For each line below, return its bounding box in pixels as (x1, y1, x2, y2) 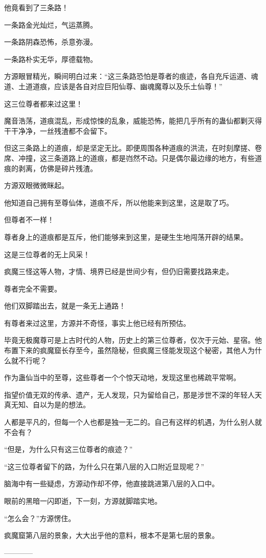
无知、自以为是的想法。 (11, 399, 90, 410)
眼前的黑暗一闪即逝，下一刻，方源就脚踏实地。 (4, 495, 162, 506)
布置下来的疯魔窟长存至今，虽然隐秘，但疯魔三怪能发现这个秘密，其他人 (4, 345, 248, 356)
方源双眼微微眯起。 (4, 180, 69, 191)
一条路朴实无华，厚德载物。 (4, 53, 97, 64)
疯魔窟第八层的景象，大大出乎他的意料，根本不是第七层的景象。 (4, 530, 219, 541)
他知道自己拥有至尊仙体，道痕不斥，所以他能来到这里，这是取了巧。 (4, 197, 233, 208)
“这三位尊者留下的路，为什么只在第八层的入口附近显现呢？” (4, 461, 205, 471)
